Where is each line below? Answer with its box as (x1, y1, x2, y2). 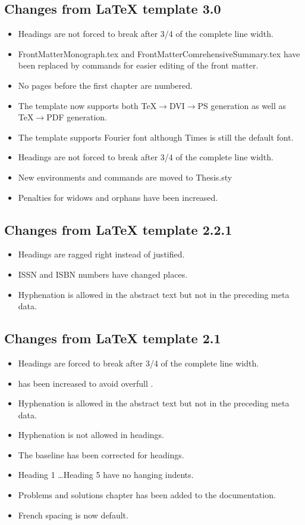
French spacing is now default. (18, 508, 128, 521)
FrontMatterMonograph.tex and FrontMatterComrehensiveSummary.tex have (18, 47, 300, 60)
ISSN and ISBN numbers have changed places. (18, 268, 188, 280)
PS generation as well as (197, 99, 287, 111)
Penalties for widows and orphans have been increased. (18, 191, 218, 203)
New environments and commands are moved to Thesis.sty (18, 170, 232, 183)
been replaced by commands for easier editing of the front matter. (18, 59, 259, 72)
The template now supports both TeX (18, 99, 157, 111)
